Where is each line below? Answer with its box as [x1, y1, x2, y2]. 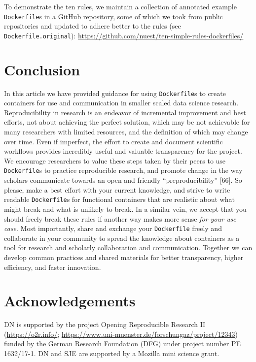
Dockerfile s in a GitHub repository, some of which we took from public [4, 11, 223, 21]
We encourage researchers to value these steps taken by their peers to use [4, 155, 226, 165]
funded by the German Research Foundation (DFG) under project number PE [4, 338, 241, 349]
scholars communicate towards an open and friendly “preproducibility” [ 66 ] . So [4, 175, 242, 185]
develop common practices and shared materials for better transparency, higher [4, 252, 244, 262]
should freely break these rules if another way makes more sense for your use [4, 213, 236, 224]
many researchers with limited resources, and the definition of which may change [4, 127, 248, 137]
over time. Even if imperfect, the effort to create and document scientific [4, 136, 223, 146]
